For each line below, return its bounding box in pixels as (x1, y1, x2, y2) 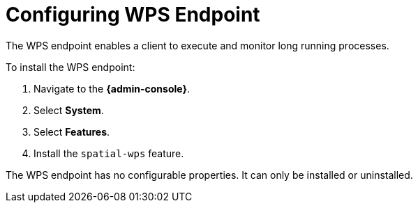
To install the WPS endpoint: (6, 61, 135, 73)
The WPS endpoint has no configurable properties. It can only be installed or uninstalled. (6, 168, 413, 181)
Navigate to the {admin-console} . (33, 82, 191, 95)
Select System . (33, 104, 104, 116)
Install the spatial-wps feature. (33, 147, 184, 159)
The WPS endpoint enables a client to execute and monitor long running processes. (6, 39, 389, 51)
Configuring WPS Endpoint (6, 3, 260, 26)
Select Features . (33, 125, 110, 138)
